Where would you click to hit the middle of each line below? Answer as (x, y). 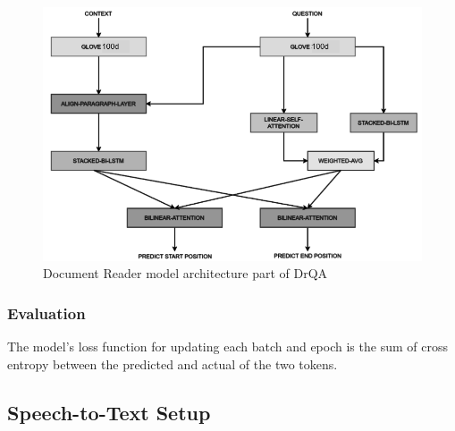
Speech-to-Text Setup (109, 412)
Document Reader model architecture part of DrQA (185, 273)
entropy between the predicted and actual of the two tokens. (173, 363)
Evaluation (46, 313)
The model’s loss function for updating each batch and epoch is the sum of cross (227, 346)
